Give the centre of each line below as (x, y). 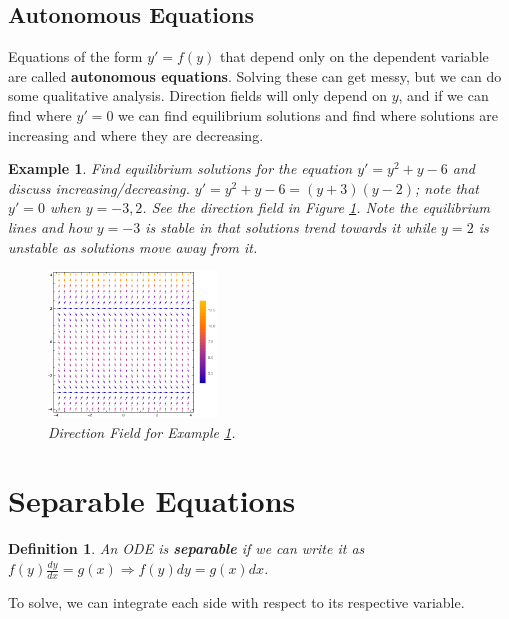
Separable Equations (152, 500)
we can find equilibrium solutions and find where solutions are (308, 114)
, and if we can (443, 95)
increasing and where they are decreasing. (136, 134)
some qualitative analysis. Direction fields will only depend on (197, 95)
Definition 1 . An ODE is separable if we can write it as (186, 548)
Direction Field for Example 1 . (142, 431)
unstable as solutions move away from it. (133, 246)
